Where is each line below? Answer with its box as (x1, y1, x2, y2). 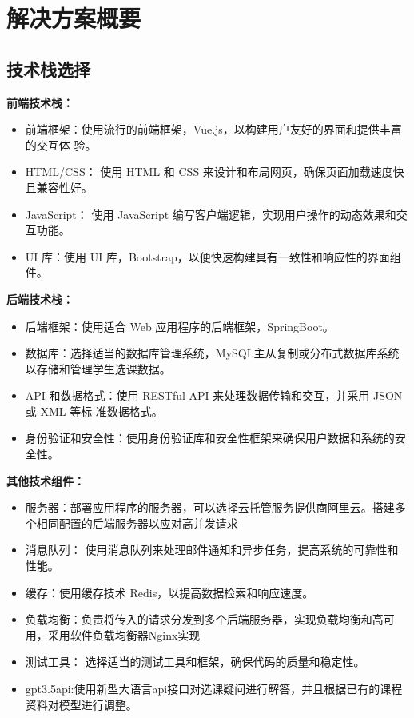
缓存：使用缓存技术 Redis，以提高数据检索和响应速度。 (25, 584, 314, 600)
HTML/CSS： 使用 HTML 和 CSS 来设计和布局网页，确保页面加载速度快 (25, 163, 404, 180)
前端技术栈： (6, 94, 74, 110)
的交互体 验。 (25, 136, 97, 153)
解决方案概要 (6, 2, 141, 34)
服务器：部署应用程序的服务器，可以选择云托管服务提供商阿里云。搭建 (25, 499, 395, 516)
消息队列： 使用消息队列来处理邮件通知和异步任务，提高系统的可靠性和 (25, 541, 399, 558)
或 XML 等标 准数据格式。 (25, 402, 163, 419)
